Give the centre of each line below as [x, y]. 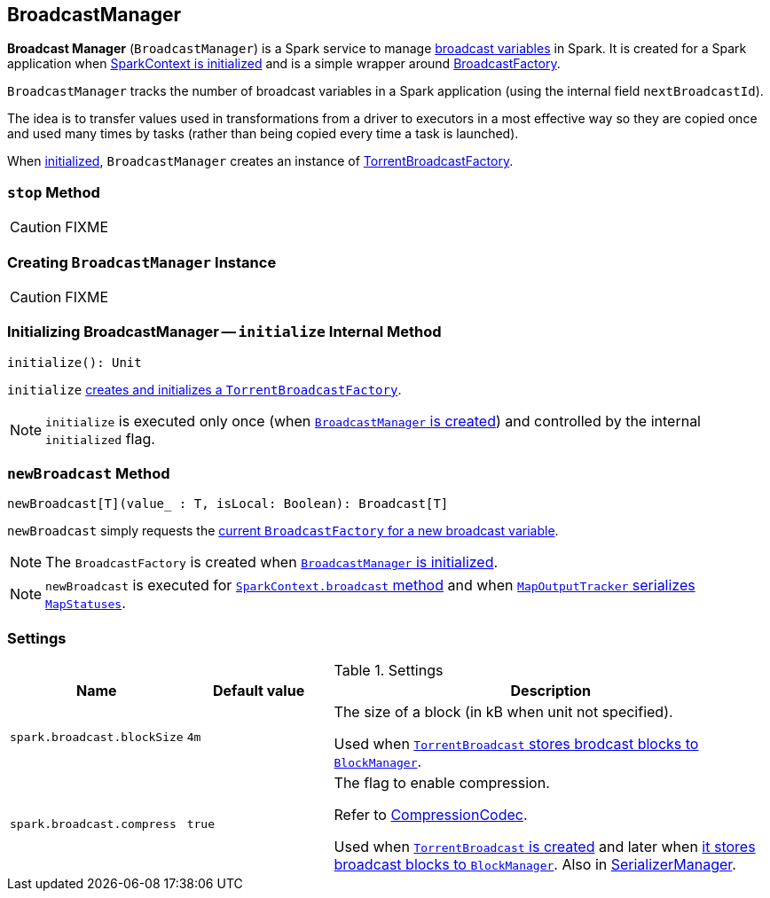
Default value [259, 691]
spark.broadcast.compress [93, 824]
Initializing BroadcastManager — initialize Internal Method [224, 332]
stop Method [54, 192]
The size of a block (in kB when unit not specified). [503, 712]
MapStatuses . [86, 603]
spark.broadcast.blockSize [97, 737]
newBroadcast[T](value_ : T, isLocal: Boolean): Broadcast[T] [228, 504]
